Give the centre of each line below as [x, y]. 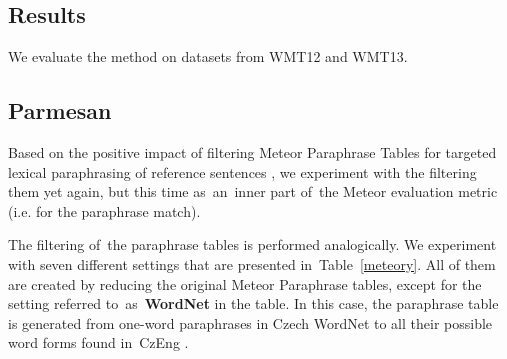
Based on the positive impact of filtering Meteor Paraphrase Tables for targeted [252, 152]
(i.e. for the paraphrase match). [104, 210]
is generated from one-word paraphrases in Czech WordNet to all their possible [250, 322]
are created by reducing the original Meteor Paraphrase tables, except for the [245, 283]
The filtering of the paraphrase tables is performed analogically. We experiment [252, 244]
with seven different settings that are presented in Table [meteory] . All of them [252, 263]
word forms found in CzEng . [98, 342]
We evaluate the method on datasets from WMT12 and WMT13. [208, 56]
